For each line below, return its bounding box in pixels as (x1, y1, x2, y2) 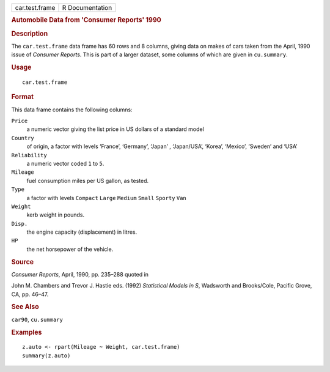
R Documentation (62, 4, 112, 12)
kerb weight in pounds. (26, 211, 85, 218)
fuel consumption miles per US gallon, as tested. (26, 177, 149, 184)
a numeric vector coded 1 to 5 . (26, 160, 105, 167)
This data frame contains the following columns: (11, 106, 133, 113)
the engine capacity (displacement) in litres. (26, 228, 137, 236)
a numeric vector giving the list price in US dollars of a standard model (26, 125, 204, 133)
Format (11, 92, 34, 101)
